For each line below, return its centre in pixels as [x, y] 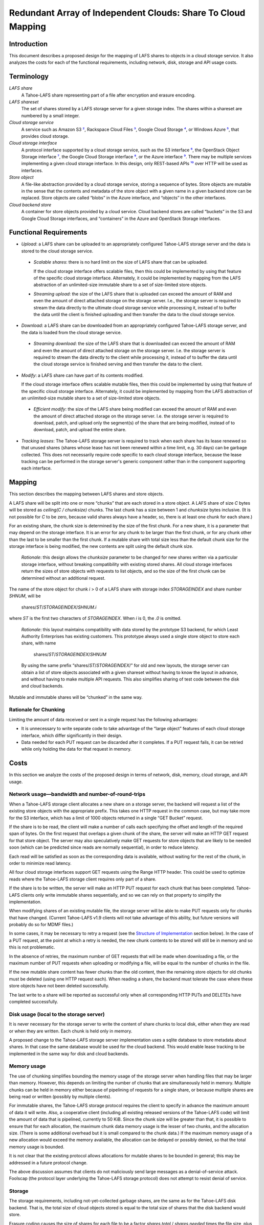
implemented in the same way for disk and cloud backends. [69, 1053]
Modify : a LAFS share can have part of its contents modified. [82, 375]
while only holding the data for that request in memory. [77, 749]
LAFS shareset [24, 102]
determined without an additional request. [63, 578]
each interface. [37, 468]
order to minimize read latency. [40, 863]
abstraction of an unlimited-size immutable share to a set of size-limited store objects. [120, 285]
